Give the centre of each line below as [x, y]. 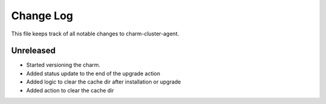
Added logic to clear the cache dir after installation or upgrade [104, 82]
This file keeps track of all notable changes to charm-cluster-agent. [95, 34]
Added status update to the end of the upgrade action [93, 73]
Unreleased [34, 51]
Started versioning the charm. [63, 65]
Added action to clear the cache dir [70, 90]
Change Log [42, 16]
